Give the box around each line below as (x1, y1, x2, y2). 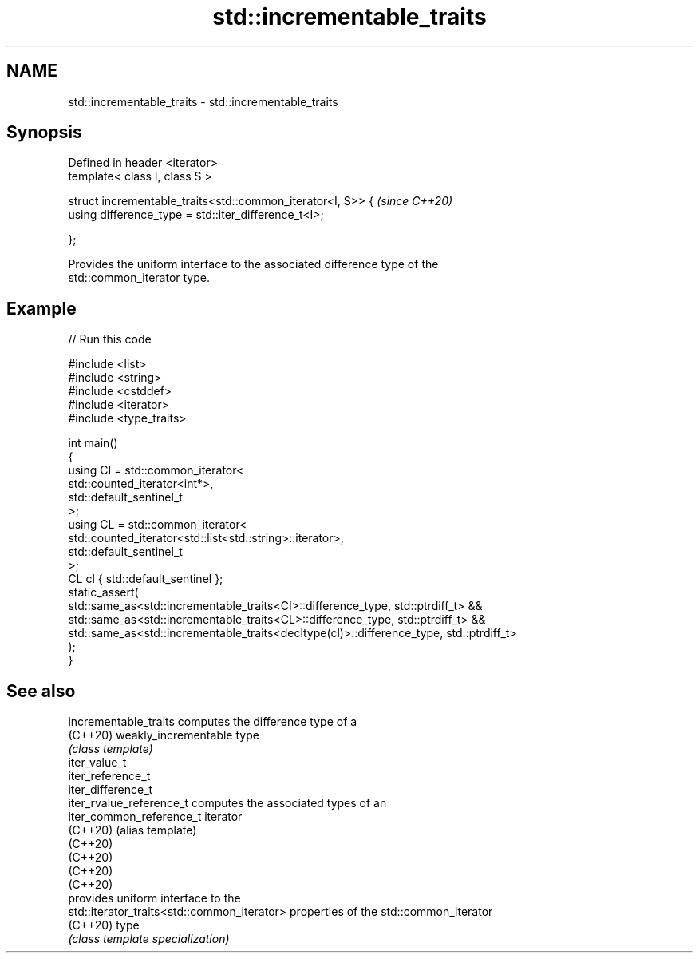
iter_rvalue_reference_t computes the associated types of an (68, 796, 387, 810)
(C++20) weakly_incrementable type (68, 728, 259, 743)
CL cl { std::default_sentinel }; (68, 572, 223, 586)
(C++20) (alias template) (68, 823, 197, 838)
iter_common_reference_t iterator (68, 810, 243, 824)
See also (6, 680, 76, 701)
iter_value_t (68, 755, 127, 770)
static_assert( (68, 585, 139, 600)
